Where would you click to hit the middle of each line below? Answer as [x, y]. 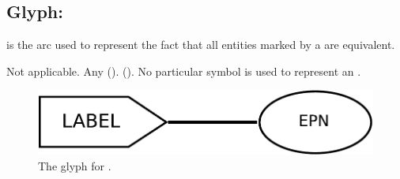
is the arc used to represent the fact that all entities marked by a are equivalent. [201, 45]
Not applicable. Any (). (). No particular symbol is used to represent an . [184, 71]
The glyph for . [75, 165]
